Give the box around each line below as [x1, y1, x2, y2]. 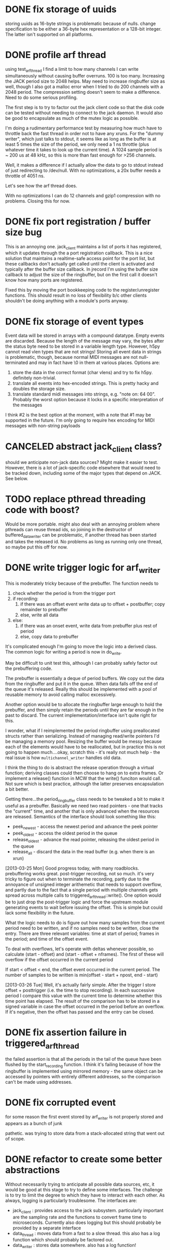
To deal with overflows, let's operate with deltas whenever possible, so [5, 946, 154, 952]
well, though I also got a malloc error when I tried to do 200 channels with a [5, 83, 163, 90]
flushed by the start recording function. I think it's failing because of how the [5, 1061, 161, 1069]
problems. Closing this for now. [5, 198, 71, 204]
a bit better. [5, 786, 29, 792]
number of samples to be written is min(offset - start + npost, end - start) [5, 972, 158, 978]
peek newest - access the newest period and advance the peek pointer [12, 823, 158, 830]
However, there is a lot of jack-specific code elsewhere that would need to [5, 464, 161, 471]
